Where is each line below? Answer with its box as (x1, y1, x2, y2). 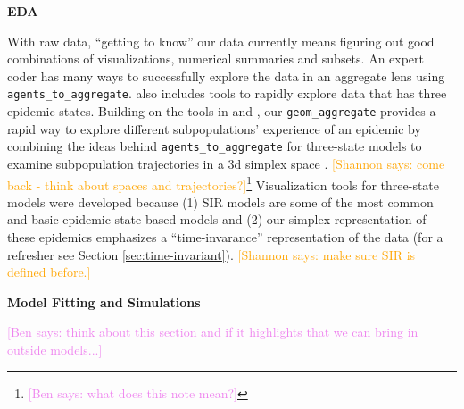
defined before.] (7, 263, 91, 281)
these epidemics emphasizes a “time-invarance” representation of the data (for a (7, 227, 443, 246)
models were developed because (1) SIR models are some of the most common (7, 192, 434, 211)
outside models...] (7, 339, 103, 358)
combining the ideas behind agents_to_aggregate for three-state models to (7, 137, 422, 155)
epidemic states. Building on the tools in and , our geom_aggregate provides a (7, 102, 436, 121)
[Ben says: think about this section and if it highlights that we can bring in (7, 322, 418, 341)
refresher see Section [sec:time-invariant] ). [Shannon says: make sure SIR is (7, 245, 416, 263)
